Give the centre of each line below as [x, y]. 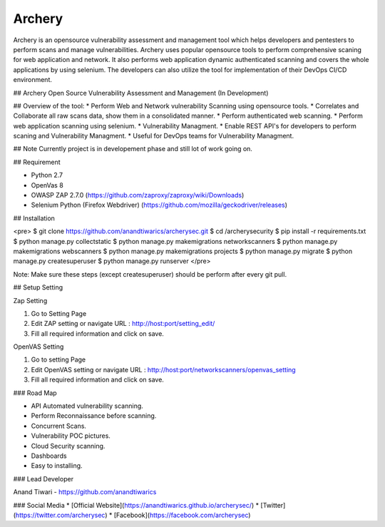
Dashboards [49, 456]
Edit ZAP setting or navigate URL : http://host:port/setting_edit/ [123, 324]
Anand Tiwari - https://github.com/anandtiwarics [85, 492]
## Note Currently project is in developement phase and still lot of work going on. [133, 149]
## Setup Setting [38, 287]
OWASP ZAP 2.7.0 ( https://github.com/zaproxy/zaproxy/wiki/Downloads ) [138, 195]
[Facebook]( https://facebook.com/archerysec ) [182, 515]
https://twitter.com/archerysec [60, 515]
